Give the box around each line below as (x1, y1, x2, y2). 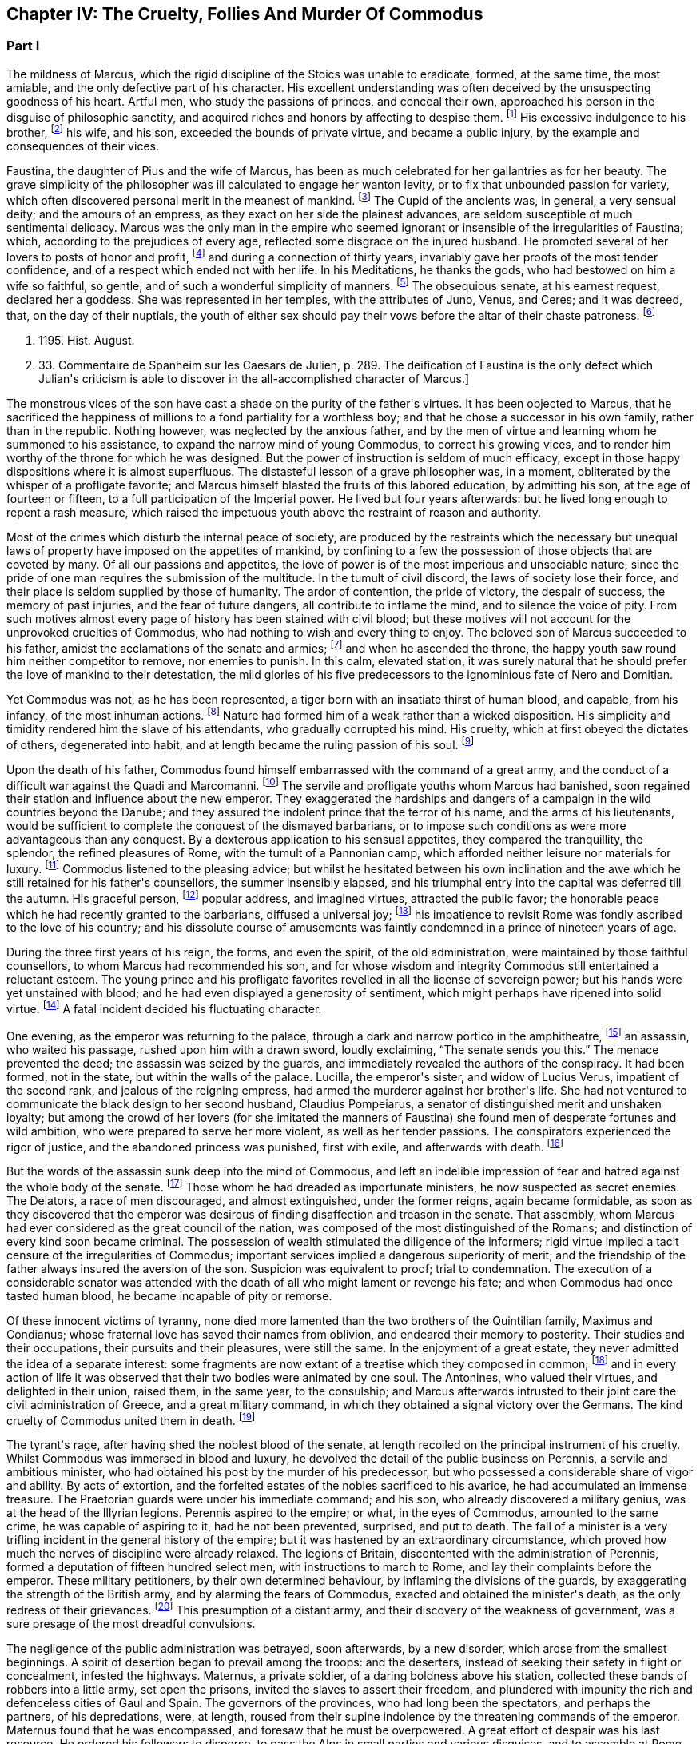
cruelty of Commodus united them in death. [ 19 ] (6, 1411, 256, 1427)
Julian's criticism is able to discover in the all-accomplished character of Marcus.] (38, 371, 470, 385)
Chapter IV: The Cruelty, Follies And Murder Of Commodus (6, 4, 483, 24)
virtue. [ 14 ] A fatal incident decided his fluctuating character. (6, 1000, 322, 1016)
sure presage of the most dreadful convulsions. (6, 1616, 256, 1630)
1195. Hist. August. (38, 333, 135, 347)
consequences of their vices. (6, 139, 159, 154)
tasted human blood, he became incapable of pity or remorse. (6, 1288, 332, 1303)
